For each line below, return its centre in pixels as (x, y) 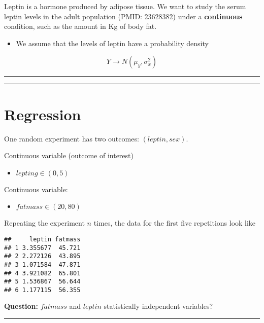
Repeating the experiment (44, 223)
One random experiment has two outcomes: (72, 138)
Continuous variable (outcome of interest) (69, 155)
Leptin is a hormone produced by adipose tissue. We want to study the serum (125, 6)
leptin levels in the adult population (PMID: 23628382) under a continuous (123, 16)
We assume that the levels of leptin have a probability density (112, 43)
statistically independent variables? (158, 306)
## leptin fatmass (42, 239)
